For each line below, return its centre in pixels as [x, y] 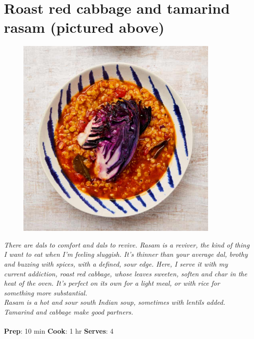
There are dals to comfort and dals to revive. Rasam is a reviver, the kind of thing [127, 244]
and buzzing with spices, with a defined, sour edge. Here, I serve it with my [116, 264]
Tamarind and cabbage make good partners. [69, 312]
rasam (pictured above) [84, 27]
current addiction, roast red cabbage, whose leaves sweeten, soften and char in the [126, 273]
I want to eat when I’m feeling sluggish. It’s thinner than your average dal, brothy [126, 254]
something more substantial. [46, 292]
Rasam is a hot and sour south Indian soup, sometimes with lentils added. [115, 302]
